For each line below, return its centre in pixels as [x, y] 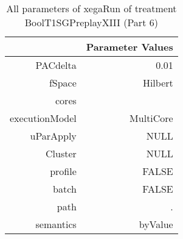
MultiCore [151, 118]
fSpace [63, 83]
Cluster [61, 153]
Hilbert [158, 83]
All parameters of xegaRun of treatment [91, 8]
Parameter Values [129, 47]
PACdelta [56, 65]
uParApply [53, 136]
